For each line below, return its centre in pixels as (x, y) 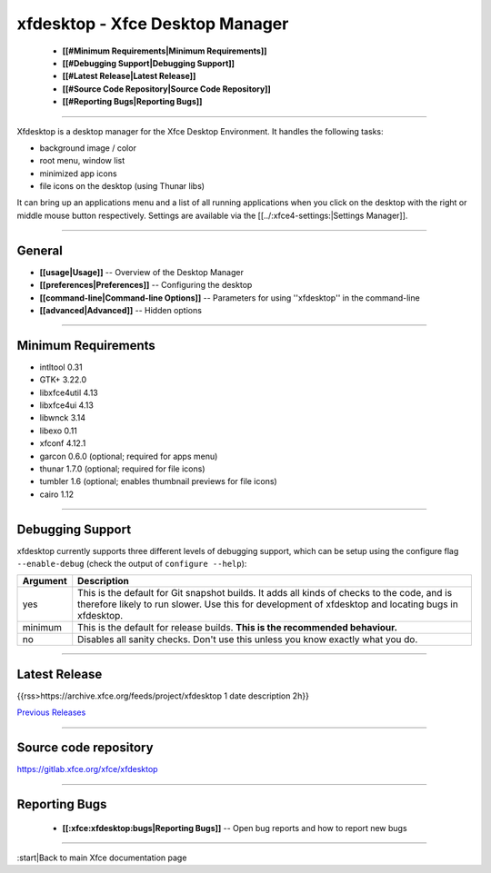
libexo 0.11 (58, 431)
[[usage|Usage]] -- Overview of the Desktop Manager (142, 272)
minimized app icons (78, 174)
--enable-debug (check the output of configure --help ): (132, 564)
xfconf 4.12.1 (63, 443)
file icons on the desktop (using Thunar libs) (122, 186)
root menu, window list (82, 161)
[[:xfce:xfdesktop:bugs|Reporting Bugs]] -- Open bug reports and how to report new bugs (235, 828)
